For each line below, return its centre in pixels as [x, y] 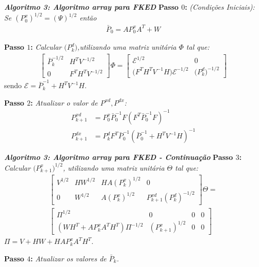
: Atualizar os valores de [68, 258]
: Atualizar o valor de [64, 102]
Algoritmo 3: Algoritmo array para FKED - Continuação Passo [119, 157]
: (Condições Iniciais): [220, 7]
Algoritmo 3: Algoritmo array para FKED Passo [92, 7]
